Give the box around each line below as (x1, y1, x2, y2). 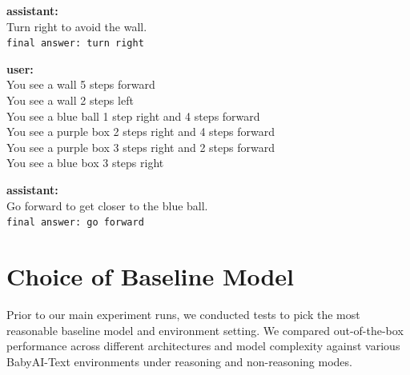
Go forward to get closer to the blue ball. (6, 197, 208, 213)
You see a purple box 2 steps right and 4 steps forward (6, 123, 275, 140)
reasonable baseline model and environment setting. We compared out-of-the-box (6, 321, 404, 338)
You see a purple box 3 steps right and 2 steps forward (6, 138, 275, 155)
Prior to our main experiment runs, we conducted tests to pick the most (6, 305, 360, 322)
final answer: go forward (6, 217, 144, 229)
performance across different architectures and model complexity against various (6, 337, 400, 354)
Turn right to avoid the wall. (6, 18, 147, 34)
